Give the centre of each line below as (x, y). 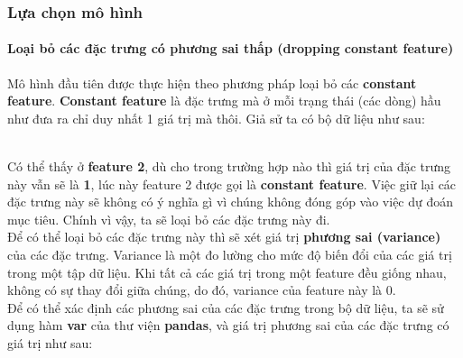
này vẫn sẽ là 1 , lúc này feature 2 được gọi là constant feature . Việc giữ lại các (232, 184)
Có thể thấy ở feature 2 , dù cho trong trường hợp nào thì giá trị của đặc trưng (229, 166)
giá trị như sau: (50, 342)
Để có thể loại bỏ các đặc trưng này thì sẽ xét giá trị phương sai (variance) (224, 237)
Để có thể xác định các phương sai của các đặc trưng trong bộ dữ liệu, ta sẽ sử (226, 307)
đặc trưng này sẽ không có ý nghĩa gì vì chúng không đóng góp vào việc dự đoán (231, 202)
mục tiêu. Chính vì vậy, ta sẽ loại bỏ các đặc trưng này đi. (169, 219)
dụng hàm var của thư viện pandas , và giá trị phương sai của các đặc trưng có (228, 325)
